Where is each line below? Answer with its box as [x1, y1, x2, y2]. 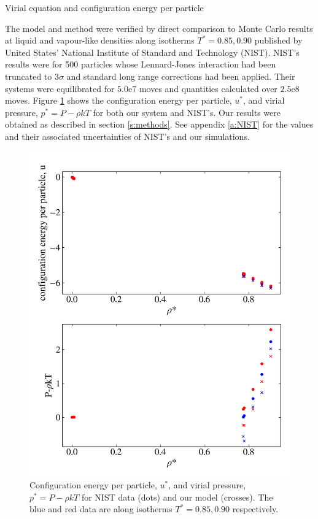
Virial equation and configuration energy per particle [5, 1, 204, 13]
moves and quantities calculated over [139, 82, 277, 94]
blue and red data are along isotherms [29, 502, 173, 515]
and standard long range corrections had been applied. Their [66, 69, 295, 82]
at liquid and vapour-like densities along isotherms [5, 34, 195, 47]
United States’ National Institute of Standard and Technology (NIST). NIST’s [5, 45, 300, 58]
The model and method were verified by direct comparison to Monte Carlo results [5, 21, 313, 34]
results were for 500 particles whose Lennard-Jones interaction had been [5, 58, 276, 71]
